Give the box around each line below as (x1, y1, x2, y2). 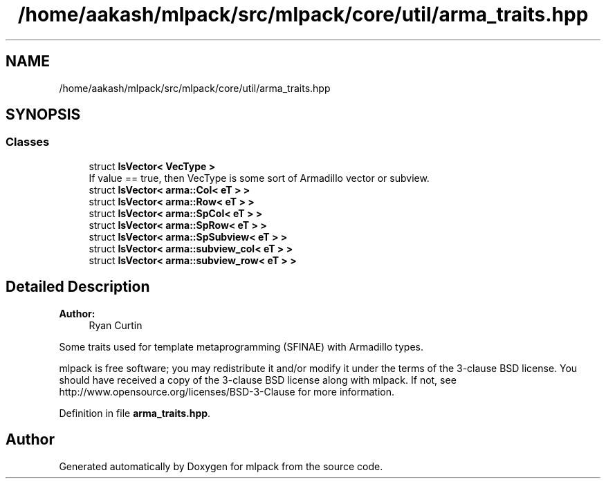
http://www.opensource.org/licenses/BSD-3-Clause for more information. (59, 385, 394, 398)
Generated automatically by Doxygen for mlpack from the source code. (59, 460, 383, 472)
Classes (6, 135, 50, 149)
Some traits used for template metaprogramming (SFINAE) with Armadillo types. (59, 340, 423, 353)
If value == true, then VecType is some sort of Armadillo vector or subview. (89, 171, 430, 184)
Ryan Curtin (89, 319, 143, 331)
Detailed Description (6, 278, 150, 296)
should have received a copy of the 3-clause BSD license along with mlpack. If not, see (59, 373, 457, 386)
